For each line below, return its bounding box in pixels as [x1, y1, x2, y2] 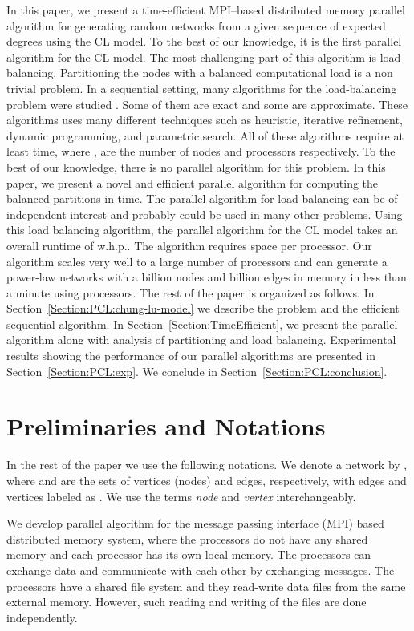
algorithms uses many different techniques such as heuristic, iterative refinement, [6, 111, 403, 128]
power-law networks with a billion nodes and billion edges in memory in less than [6, 269, 407, 285]
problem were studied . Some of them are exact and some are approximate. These [6, 95, 408, 112]
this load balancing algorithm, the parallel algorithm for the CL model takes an [6, 221, 398, 238]
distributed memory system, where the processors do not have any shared [6, 530, 368, 547]
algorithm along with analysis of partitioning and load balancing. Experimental [6, 331, 396, 348]
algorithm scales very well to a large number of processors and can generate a [6, 253, 388, 269]
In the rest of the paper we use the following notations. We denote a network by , [6, 456, 408, 473]
